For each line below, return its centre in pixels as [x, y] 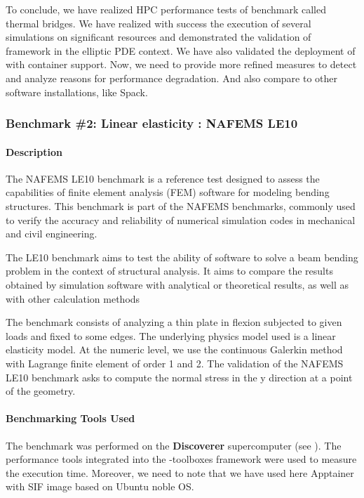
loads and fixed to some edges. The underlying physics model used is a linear [171, 335]
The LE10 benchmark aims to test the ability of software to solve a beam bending [182, 257]
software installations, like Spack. [77, 92]
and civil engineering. [52, 234]
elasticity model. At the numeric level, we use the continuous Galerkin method [174, 349]
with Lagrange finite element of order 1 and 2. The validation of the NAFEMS [175, 363]
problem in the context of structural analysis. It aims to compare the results [169, 271]
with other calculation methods [73, 298]
